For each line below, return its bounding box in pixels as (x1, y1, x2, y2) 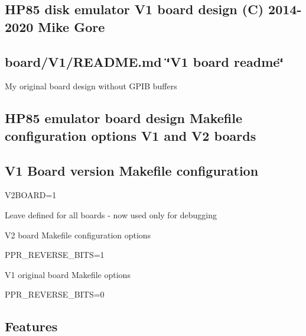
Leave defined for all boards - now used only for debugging (5, 208, 217, 221)
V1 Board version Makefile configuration (5, 161, 259, 179)
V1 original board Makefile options (5, 268, 131, 280)
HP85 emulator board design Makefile (5, 109, 243, 127)
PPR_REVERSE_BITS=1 (5, 248, 105, 261)
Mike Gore (38, 17, 105, 35)
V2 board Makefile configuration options (5, 228, 151, 241)
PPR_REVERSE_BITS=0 (5, 288, 105, 301)
